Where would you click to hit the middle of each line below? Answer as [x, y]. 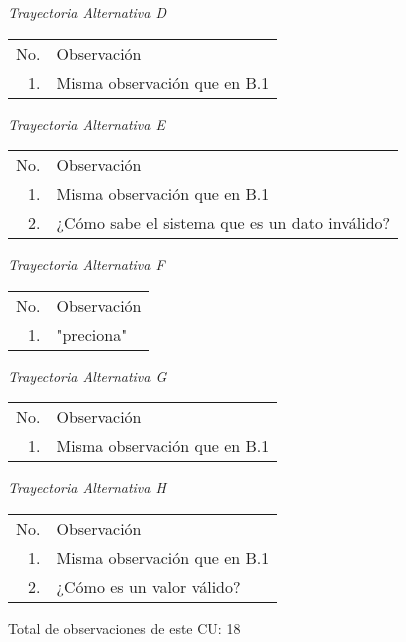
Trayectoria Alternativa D [87, 12]
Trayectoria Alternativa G [87, 375]
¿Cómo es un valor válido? [148, 586]
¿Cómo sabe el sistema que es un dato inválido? [223, 223]
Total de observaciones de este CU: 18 [124, 627]
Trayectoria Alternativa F [86, 264]
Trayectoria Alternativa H [87, 487]
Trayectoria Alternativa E [86, 123]
